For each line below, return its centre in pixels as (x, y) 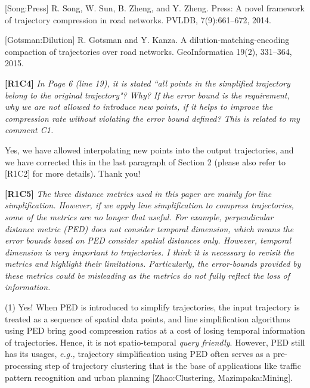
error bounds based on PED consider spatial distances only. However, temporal (148, 240)
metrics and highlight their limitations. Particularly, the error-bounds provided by (153, 264)
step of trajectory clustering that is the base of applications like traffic (173, 366)
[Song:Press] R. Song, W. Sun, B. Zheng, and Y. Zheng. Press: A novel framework (155, 8)
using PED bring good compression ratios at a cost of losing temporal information (155, 330)
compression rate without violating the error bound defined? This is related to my (152, 118)
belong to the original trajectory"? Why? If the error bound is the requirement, (147, 95)
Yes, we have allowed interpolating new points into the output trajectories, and (149, 150)
